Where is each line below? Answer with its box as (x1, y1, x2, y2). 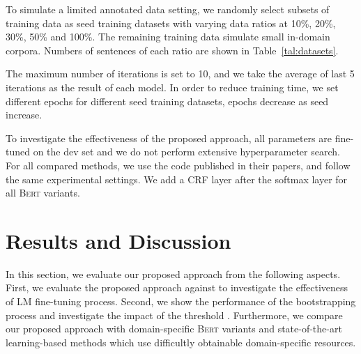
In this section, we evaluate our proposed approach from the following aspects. (6, 266, 341, 281)
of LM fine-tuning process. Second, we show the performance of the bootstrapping (6, 294, 356, 309)
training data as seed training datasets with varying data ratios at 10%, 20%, (6, 15, 336, 30)
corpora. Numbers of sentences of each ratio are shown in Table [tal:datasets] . (6, 43, 339, 57)
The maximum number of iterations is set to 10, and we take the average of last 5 (6, 66, 355, 81)
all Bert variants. (6, 185, 80, 200)
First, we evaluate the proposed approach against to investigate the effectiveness (6, 280, 348, 295)
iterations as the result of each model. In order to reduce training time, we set (6, 79, 339, 94)
